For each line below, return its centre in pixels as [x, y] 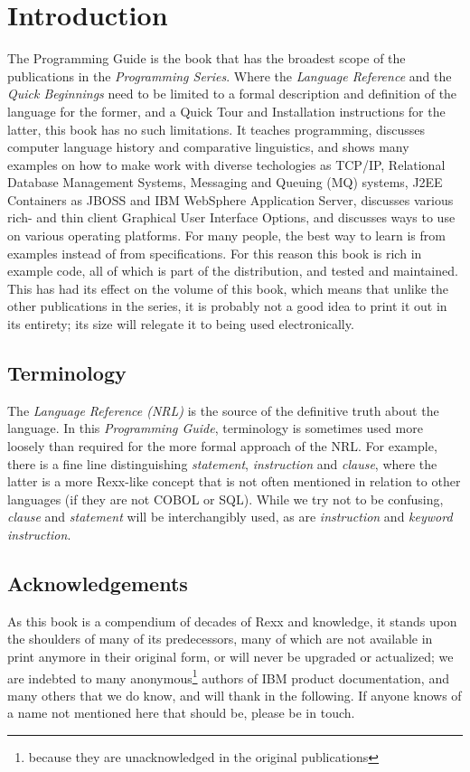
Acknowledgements [98, 583]
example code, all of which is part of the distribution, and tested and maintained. [233, 271]
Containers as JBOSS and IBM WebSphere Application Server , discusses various [230, 199]
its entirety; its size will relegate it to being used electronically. [181, 324]
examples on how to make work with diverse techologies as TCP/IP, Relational [226, 164]
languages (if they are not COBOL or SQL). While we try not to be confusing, [226, 499]
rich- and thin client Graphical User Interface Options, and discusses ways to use [231, 217]
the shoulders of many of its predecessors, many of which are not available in [220, 639]
